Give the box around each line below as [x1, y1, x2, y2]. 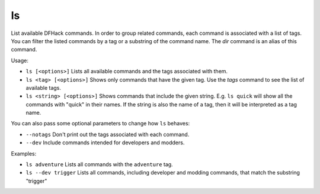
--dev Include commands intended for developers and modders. [25, 139, 185, 146]
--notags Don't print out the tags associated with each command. [25, 131, 190, 138]
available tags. [25, 84, 62, 91]
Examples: [11, 150, 37, 157]
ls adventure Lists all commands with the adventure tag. [25, 161, 173, 168]
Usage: [11, 57, 29, 64]
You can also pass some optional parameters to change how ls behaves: [11, 120, 190, 127]
